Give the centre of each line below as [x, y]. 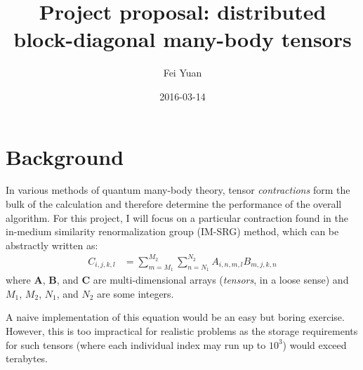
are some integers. [136, 293]
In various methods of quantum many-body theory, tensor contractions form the [178, 190]
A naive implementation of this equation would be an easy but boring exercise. [175, 317]
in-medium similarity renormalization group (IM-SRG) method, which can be [172, 231]
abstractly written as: [52, 245]
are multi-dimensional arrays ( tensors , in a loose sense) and [221, 280]
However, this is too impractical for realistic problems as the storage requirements [182, 330]
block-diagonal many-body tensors [183, 39]
